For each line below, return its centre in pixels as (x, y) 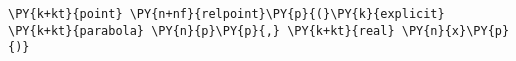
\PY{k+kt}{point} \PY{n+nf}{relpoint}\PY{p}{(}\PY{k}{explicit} (226, 14)
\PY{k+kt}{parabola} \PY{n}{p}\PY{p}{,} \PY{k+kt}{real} (201, 30)
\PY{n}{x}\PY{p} (455, 30)
